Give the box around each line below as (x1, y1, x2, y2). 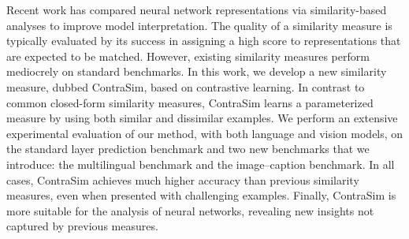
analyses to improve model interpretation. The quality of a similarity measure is (6, 17, 392, 33)
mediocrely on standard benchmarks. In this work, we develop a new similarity (6, 63, 387, 80)
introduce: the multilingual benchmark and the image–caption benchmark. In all (6, 155, 395, 172)
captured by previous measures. (6, 218, 158, 234)
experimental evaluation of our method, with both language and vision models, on (6, 125, 403, 141)
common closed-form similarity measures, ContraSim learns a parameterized (6, 94, 374, 110)
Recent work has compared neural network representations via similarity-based (6, 2, 387, 17)
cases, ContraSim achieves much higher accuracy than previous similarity (6, 171, 359, 188)
